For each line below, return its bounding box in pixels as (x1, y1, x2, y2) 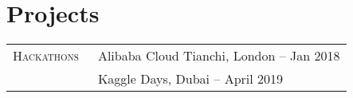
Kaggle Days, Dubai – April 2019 (97, 69, 284, 88)
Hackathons (13, 46, 79, 65)
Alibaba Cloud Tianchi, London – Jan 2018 (97, 46, 340, 65)
